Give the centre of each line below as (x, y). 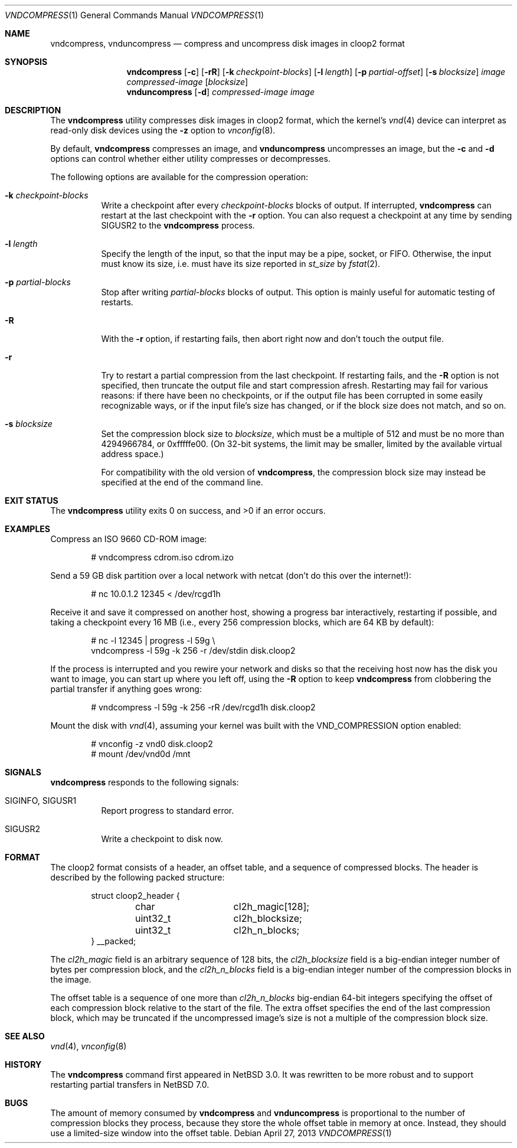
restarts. (117, 302)
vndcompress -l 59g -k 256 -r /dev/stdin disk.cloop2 (193, 650)
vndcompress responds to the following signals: (145, 782)
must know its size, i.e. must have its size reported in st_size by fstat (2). (241, 264)
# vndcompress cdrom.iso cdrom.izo (162, 557)
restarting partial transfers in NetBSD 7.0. (130, 1085)
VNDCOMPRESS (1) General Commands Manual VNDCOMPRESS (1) (135, 15)
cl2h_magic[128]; (271, 906)
